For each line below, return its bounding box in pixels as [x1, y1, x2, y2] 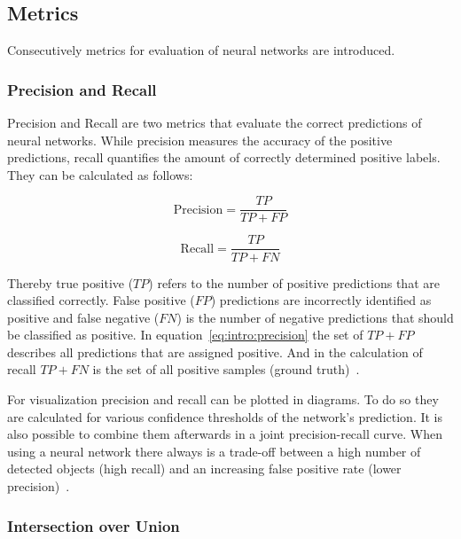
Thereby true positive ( [7, 273, 134, 292]
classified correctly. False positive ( [7, 291, 195, 309]
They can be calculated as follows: [7, 165, 193, 184]
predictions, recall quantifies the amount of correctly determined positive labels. [7, 148, 441, 167]
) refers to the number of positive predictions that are [148, 273, 440, 292]
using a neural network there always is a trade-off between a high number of [7, 441, 421, 460]
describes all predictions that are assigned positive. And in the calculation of [7, 342, 423, 361]
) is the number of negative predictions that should [176, 308, 454, 326]
